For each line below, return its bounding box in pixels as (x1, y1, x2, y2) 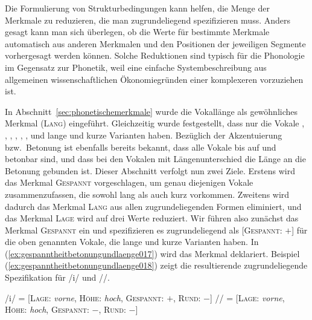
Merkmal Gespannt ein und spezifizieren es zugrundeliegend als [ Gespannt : (5, 223, 282, 236)
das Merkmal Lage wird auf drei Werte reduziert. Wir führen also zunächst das (5, 212, 299, 224)
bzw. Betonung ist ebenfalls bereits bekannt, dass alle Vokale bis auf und (5, 140, 276, 153)
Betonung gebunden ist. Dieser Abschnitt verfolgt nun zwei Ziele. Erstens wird (5, 164, 296, 177)
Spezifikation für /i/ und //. (5, 271, 110, 284)
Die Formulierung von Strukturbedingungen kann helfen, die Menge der (5, 2, 270, 14)
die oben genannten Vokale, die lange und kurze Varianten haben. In (5, 235, 259, 248)
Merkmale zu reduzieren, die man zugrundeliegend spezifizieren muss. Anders (5, 13, 291, 26)
